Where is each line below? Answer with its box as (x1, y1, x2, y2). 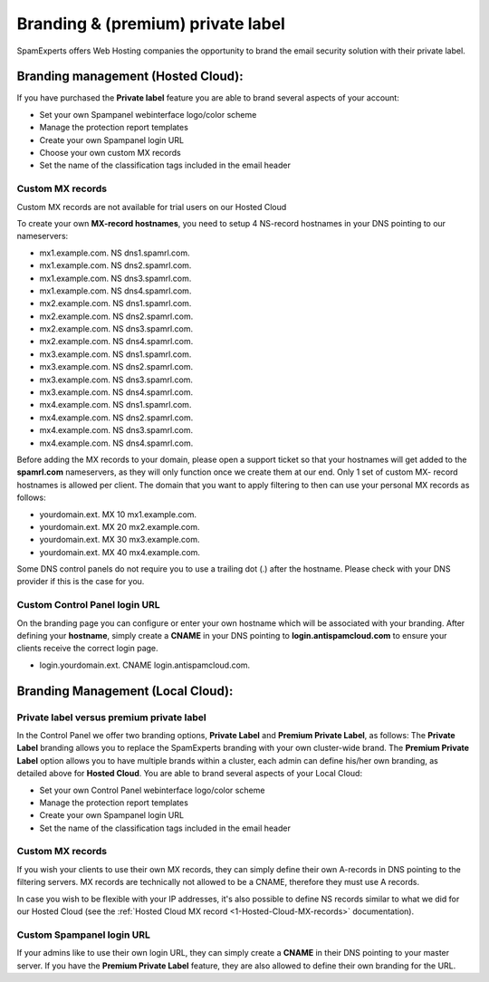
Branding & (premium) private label (16, 14, 285, 34)
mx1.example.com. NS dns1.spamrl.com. (39, 247, 190, 258)
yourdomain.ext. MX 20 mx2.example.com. (39, 521, 200, 532)
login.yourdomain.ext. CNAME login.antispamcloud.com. (39, 659, 251, 670)
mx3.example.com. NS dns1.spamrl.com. (39, 349, 192, 360)
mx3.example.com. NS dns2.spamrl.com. (39, 361, 194, 372)
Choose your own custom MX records (39, 148, 181, 159)
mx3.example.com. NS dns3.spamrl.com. (39, 374, 194, 385)
